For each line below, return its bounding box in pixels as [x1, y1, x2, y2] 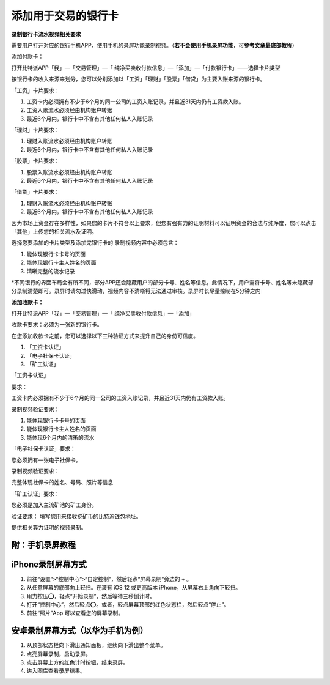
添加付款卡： [11, 53, 44, 61]
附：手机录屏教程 [11, 539, 76, 550]
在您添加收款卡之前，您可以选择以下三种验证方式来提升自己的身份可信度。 [11, 332, 199, 339]
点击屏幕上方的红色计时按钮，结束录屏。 [26, 659, 128, 666]
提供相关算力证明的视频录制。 [11, 524, 87, 531]
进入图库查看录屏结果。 [26, 667, 86, 675]
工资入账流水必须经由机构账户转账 [26, 106, 112, 114]
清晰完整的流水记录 [26, 267, 75, 275]
